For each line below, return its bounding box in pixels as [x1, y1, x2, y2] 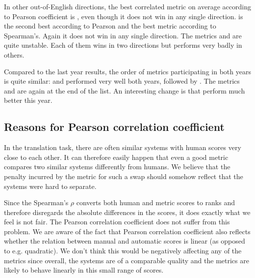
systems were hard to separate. [4, 181, 97, 191]
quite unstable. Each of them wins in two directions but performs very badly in [4, 40, 242, 50]
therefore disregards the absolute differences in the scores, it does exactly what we [4, 207, 251, 217]
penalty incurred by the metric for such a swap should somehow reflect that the [4, 171, 243, 181]
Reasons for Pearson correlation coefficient [4, 119, 225, 134]
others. [4, 49, 25, 60]
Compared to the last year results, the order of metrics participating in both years [4, 66, 251, 76]
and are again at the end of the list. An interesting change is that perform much [4, 85, 245, 95]
